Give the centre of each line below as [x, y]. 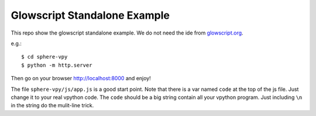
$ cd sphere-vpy [44, 57]
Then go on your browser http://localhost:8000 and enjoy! [81, 79]
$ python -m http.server [57, 65]
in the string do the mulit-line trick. [52, 105]
